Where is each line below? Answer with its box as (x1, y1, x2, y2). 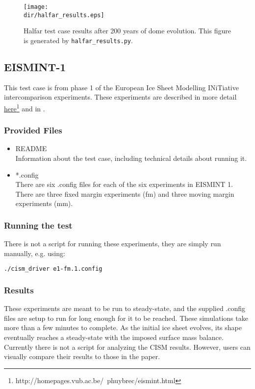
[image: (24, 3, 49, 10)
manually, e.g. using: (4, 248, 65, 258)
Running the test (4, 219, 73, 231)
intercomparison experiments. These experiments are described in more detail (4, 92, 237, 102)
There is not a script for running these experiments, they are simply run (4, 238, 221, 249)
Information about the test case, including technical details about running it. (15, 153, 247, 163)
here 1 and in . (4, 102, 45, 113)
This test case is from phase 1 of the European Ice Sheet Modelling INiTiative (4, 82, 239, 92)
